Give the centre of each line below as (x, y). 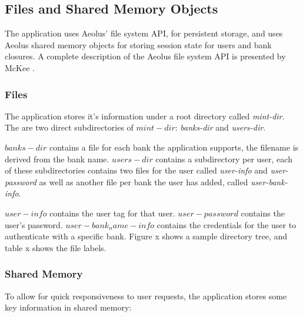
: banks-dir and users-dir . (220, 127)
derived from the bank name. (57, 158)
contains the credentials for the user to (227, 224)
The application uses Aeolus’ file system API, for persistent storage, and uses (144, 33)
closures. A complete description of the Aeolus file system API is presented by (145, 56)
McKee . (20, 67)
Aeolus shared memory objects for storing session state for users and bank (138, 44)
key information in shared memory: (68, 307)
